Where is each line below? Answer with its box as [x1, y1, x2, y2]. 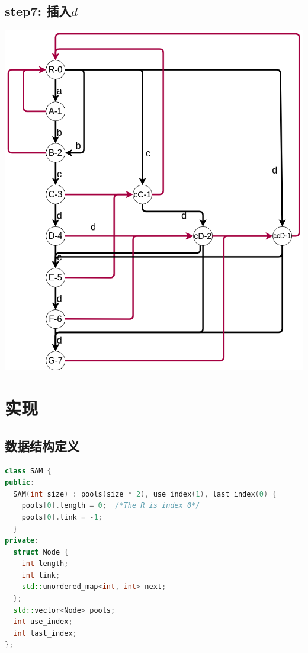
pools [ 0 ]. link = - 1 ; [21, 513, 102, 521]
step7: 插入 [5, 2, 72, 20]
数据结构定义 [5, 436, 79, 454]
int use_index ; [13, 617, 73, 626]
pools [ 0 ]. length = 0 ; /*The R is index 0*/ [21, 501, 200, 510]
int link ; [21, 571, 60, 580]
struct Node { [13, 548, 69, 556]
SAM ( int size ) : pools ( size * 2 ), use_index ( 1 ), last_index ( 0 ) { [13, 489, 277, 498]
